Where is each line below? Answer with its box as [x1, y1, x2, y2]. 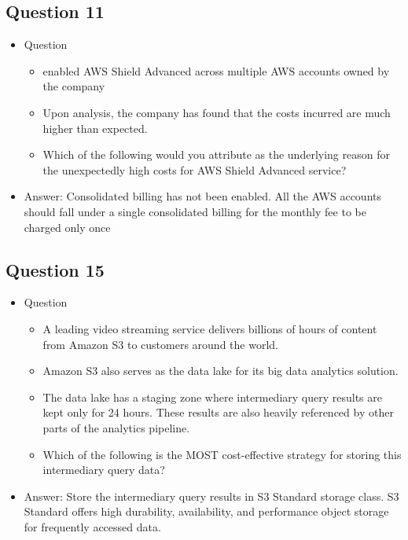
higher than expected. [42, 119, 148, 136]
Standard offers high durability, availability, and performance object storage [24, 503, 389, 520]
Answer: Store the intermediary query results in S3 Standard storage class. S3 [24, 487, 399, 504]
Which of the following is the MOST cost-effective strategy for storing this [42, 446, 402, 462]
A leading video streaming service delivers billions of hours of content [42, 320, 377, 336]
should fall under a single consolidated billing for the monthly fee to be [24, 203, 366, 219]
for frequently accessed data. [24, 518, 161, 534]
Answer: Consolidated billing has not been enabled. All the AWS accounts [24, 188, 381, 204]
